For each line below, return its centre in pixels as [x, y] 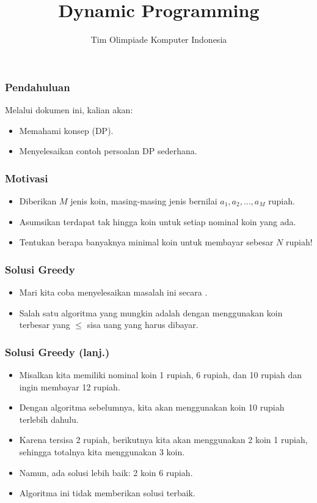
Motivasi [27, 178]
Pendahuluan [38, 87]
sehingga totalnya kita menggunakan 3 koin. [102, 451]
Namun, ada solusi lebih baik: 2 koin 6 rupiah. [106, 472]
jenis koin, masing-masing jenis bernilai [144, 201]
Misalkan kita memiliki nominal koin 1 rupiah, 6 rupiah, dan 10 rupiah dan [161, 375]
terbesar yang [45, 325]
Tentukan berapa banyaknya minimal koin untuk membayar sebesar [146, 242]
